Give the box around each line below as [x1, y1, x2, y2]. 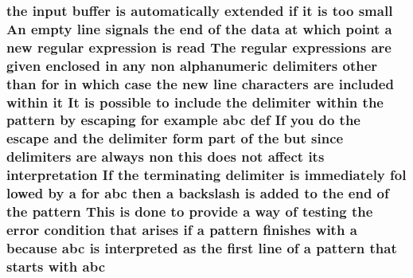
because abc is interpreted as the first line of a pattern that [6, 237, 397, 257]
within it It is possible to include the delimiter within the [6, 92, 384, 112]
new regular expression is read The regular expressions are [6, 37, 392, 57]
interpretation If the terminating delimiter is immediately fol [6, 165, 407, 185]
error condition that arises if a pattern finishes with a [6, 219, 357, 239]
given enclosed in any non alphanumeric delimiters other [6, 55, 378, 75]
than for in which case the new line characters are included [6, 73, 394, 93]
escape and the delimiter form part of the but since [6, 128, 344, 148]
